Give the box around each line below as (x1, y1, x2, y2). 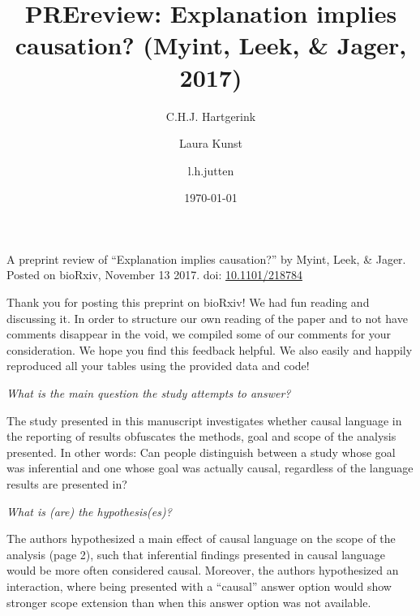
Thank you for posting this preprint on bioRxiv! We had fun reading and (6, 294, 370, 311)
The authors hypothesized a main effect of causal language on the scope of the (6, 530, 396, 547)
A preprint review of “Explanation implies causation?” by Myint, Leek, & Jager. (6, 250, 406, 267)
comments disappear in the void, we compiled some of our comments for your (6, 325, 392, 342)
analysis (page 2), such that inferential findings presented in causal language (6, 545, 385, 562)
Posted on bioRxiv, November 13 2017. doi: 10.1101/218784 (6, 266, 302, 283)
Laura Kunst (178, 135, 243, 152)
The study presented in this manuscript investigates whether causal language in (6, 411, 402, 429)
